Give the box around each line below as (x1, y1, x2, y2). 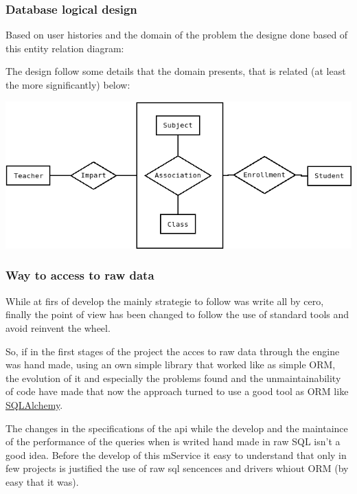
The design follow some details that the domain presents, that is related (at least (5, 64, 346, 78)
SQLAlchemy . (5, 397, 63, 412)
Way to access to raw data (5, 267, 154, 284)
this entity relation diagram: (5, 41, 124, 55)
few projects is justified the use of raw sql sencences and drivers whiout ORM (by (5, 461, 349, 475)
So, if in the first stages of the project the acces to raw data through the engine (5, 344, 340, 358)
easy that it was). (5, 474, 79, 489)
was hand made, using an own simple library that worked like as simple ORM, (5, 357, 336, 372)
